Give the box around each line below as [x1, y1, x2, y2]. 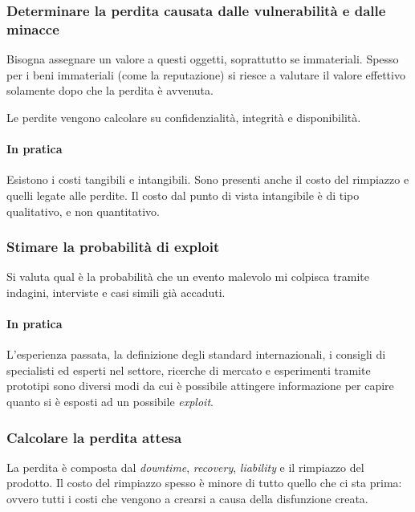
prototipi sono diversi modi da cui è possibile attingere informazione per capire [6, 377, 394, 394]
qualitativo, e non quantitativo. [6, 202, 160, 219]
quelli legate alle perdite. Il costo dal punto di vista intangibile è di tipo [6, 186, 360, 203]
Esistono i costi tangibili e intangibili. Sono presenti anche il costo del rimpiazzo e [6, 171, 409, 188]
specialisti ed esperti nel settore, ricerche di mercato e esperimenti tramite [6, 361, 371, 378]
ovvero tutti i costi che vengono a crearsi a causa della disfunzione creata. [6, 490, 368, 507]
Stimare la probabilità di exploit [6, 237, 220, 257]
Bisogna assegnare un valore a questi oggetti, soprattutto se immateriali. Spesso [6, 51, 399, 67]
